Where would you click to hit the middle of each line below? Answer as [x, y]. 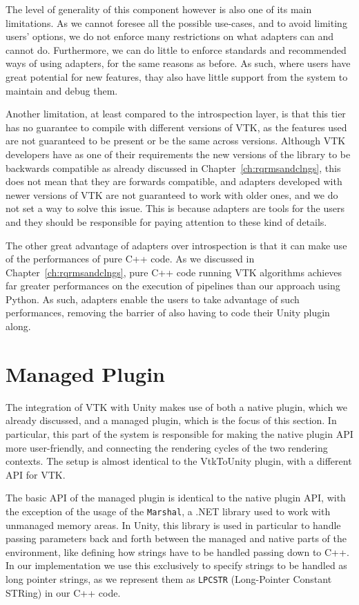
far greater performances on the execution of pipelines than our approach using [173, 286]
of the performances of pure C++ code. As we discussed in [130, 259]
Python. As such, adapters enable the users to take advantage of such [153, 299]
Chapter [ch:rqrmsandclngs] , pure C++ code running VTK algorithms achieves [174, 272]
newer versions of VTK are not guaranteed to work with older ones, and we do [172, 194]
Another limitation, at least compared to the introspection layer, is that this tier [176, 114]
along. [18, 326]
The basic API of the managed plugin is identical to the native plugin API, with [176, 498]
